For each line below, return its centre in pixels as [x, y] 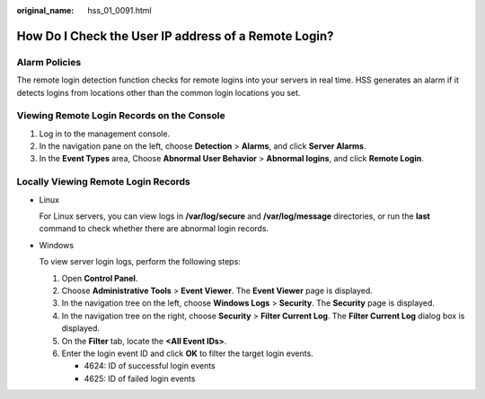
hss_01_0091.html [119, 10]
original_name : [45, 10]
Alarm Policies [49, 62]
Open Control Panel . [100, 278]
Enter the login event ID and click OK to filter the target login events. [187, 353]
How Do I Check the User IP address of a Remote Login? [175, 36]
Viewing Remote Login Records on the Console [121, 116]
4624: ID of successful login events [150, 366]
